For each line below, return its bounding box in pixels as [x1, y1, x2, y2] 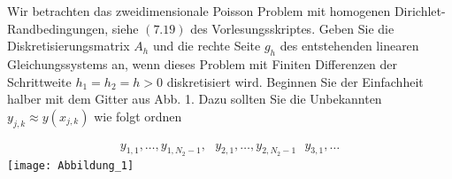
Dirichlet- [394, 2, 446, 19]
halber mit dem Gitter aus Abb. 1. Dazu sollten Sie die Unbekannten [7, 89, 382, 108]
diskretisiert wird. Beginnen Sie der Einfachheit [166, 72, 424, 90]
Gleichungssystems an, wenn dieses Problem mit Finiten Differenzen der [7, 54, 398, 73]
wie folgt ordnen [94, 106, 182, 125]
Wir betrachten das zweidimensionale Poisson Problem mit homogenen [7, 2, 391, 19]
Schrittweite [7, 72, 72, 90]
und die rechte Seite [152, 36, 261, 55]
